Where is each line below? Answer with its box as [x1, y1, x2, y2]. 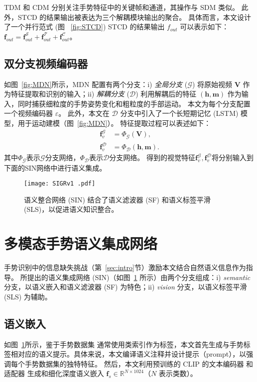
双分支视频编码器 [4, 55, 88, 71]
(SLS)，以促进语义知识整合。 [24, 204, 119, 214]
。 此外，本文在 [58, 108, 110, 118]
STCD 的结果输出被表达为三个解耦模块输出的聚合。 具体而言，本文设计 [17, 11, 252, 22]
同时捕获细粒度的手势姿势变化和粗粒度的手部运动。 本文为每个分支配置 [17, 98, 251, 108]
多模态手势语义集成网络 [4, 233, 158, 254]
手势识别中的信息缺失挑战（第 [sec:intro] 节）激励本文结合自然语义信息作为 [4, 262, 246, 273]
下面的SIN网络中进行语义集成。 [4, 162, 107, 173]
